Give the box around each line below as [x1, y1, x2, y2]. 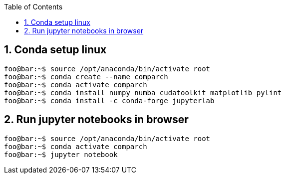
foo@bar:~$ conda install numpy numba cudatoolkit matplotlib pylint [4, 88, 282, 97]
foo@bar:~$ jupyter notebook [4, 150, 118, 159]
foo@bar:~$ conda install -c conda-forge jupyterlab [4, 96, 215, 105]
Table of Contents [4, 2, 63, 11]
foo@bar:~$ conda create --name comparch [4, 72, 168, 81]
